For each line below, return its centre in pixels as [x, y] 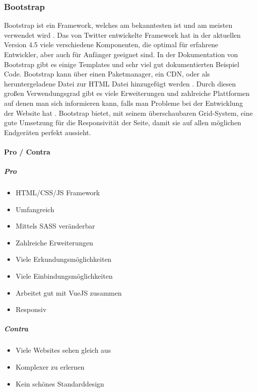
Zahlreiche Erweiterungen [54, 242]
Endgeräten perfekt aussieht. [48, 132]
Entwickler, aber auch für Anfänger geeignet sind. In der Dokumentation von [121, 54]
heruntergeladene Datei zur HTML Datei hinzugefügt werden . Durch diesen [120, 83]
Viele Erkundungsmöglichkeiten [64, 259]
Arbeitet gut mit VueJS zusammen [69, 292]
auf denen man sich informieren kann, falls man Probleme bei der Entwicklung [124, 103]
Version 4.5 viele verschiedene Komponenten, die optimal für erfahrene [111, 44]
